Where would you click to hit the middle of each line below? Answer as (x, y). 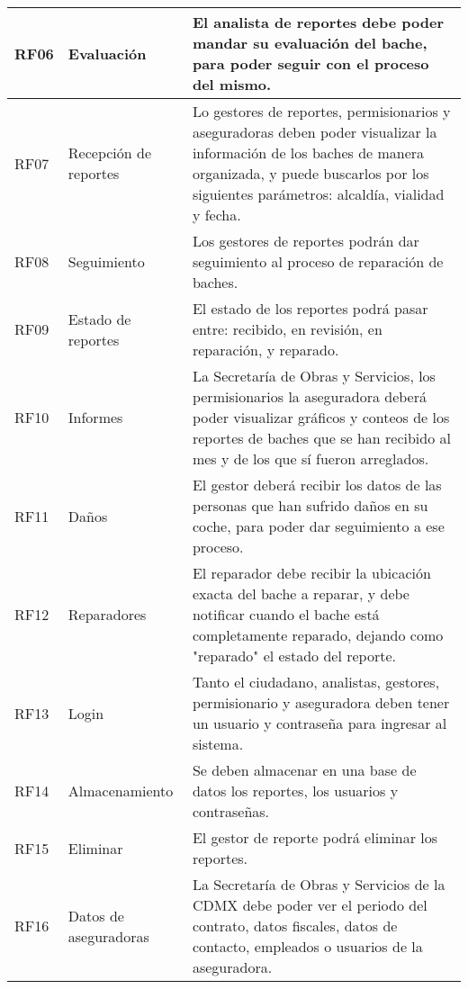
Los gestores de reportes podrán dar (306, 241)
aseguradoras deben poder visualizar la (315, 132)
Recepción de (110, 153)
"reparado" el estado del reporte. (294, 656)
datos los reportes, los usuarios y (295, 791)
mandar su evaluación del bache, (310, 43)
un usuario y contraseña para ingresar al (319, 723)
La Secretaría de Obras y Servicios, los (314, 376)
